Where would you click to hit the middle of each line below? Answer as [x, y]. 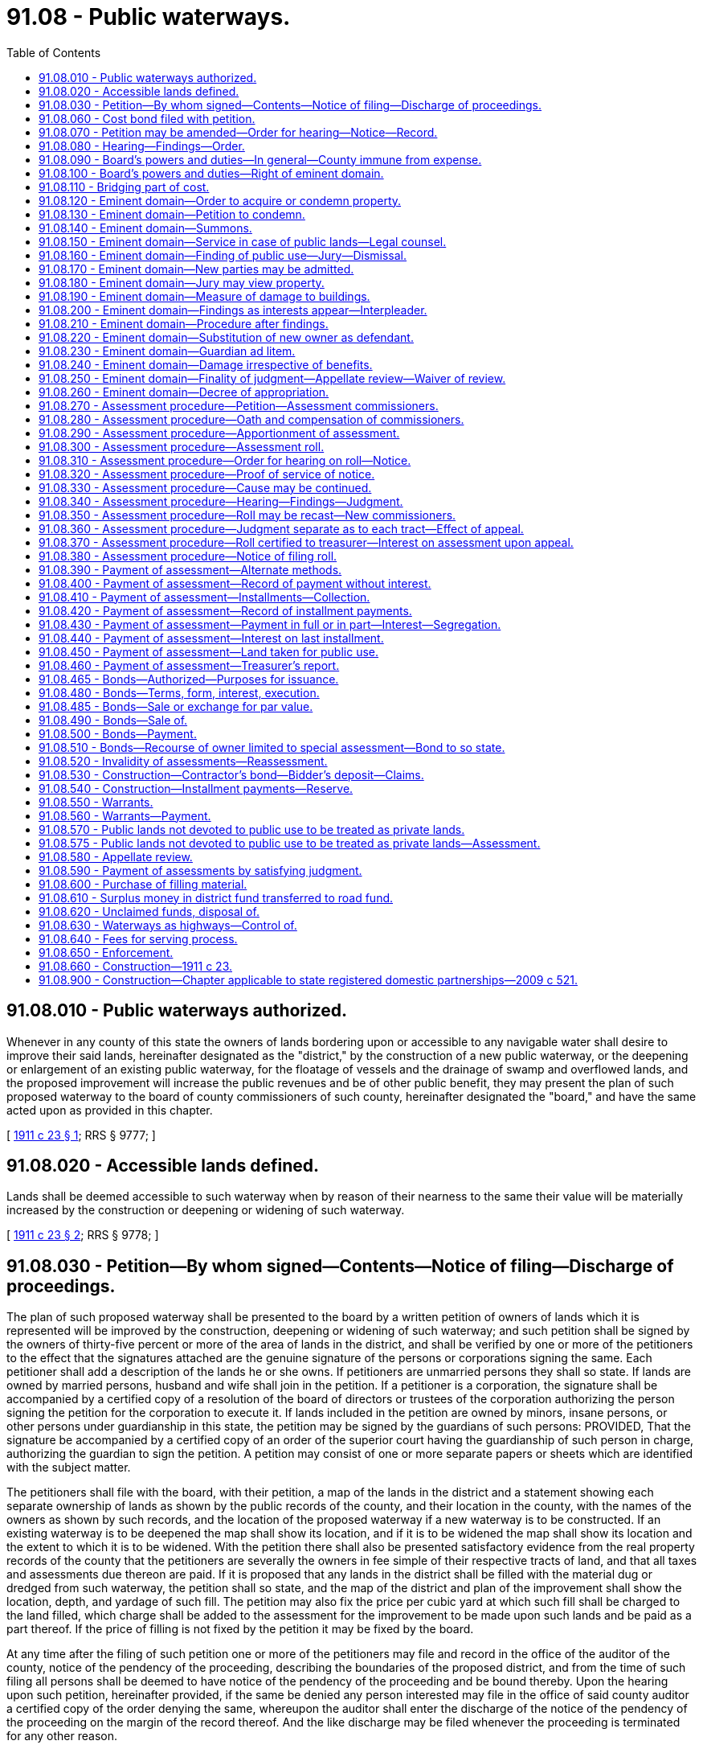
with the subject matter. [69, 1468]
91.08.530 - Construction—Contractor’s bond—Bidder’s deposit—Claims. [231, 774]
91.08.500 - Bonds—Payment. [118, 733]
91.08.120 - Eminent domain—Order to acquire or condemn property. [220, 200]
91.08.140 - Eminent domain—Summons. [145, 228]
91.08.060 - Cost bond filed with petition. [147, 118]
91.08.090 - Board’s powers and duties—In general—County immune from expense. [260, 159]
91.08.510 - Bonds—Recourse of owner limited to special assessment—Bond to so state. [272, 747]
